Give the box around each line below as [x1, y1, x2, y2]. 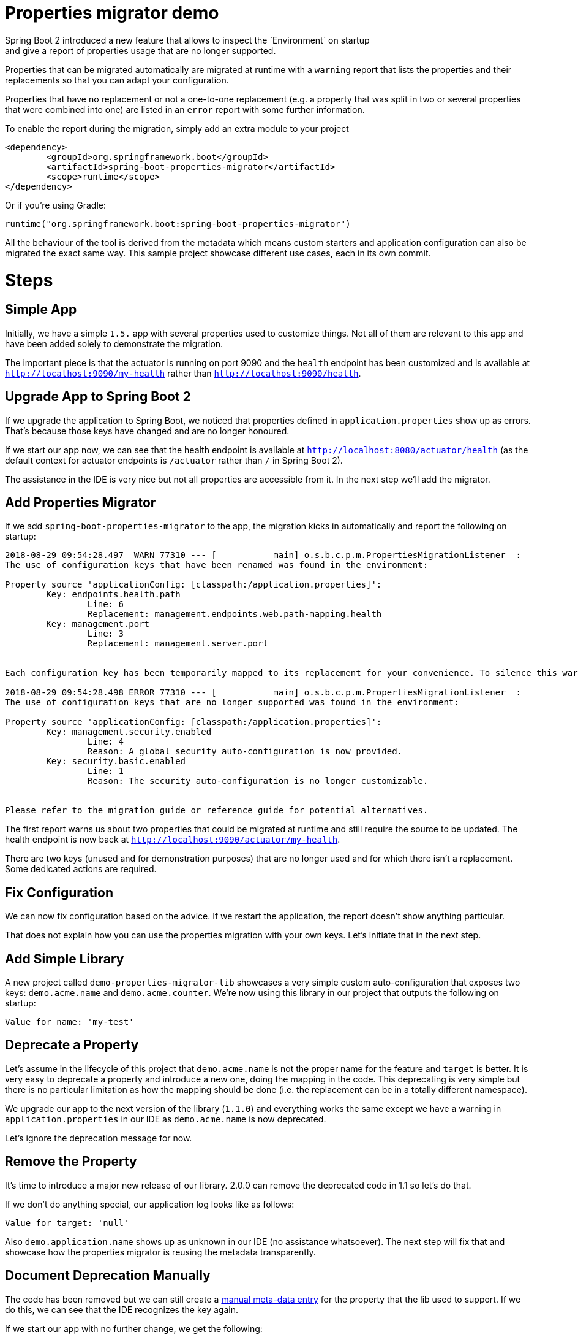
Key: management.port [46, 619, 150, 629]
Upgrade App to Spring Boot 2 [5, 389, 191, 405]
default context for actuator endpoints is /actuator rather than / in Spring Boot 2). [5, 454, 343, 465]
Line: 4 [87, 737, 124, 747]
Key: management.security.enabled [46, 727, 212, 737]
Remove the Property [5, 1154, 137, 1170]
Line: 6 [87, 599, 124, 610]
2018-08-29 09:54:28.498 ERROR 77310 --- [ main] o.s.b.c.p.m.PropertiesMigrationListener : [5, 688, 521, 698]
